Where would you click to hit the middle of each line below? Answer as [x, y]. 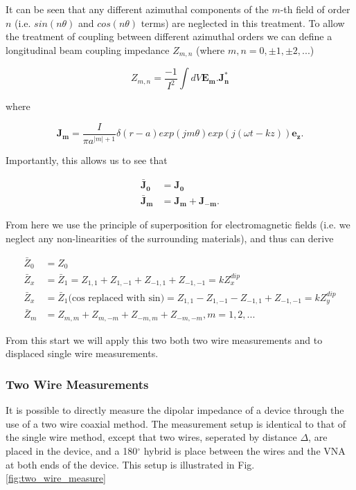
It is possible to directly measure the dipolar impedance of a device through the [175, 410]
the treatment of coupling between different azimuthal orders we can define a [169, 36]
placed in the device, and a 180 [72, 450]
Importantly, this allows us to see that [87, 160]
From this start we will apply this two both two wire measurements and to [164, 339]
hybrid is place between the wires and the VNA [244, 450]
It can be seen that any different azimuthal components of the [137, 9]
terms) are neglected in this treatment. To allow [243, 22]
